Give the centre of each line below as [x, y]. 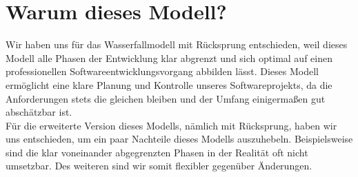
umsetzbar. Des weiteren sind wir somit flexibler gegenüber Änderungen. [159, 166]
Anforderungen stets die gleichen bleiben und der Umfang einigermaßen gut [166, 98]
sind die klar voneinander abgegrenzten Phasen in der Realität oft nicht [157, 152]
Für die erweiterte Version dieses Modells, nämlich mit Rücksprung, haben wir [171, 125]
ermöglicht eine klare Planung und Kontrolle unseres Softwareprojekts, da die [169, 84]
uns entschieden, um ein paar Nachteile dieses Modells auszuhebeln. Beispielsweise [179, 139]
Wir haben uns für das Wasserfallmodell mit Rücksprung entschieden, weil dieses [177, 44]
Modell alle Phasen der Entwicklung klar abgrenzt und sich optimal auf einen [169, 58]
